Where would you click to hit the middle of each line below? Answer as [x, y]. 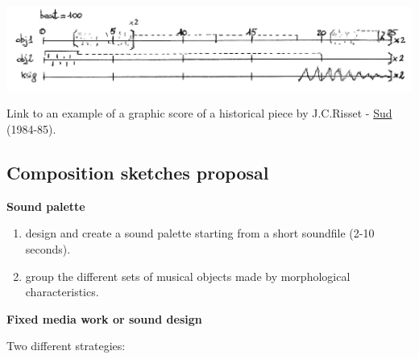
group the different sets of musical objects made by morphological [188, 276]
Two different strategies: [66, 346]
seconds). [48, 249]
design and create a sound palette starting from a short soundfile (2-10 [200, 233]
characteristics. [62, 292]
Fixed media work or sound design [104, 318]
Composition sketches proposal [138, 172]
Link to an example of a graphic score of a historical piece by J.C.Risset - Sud [199, 113]
